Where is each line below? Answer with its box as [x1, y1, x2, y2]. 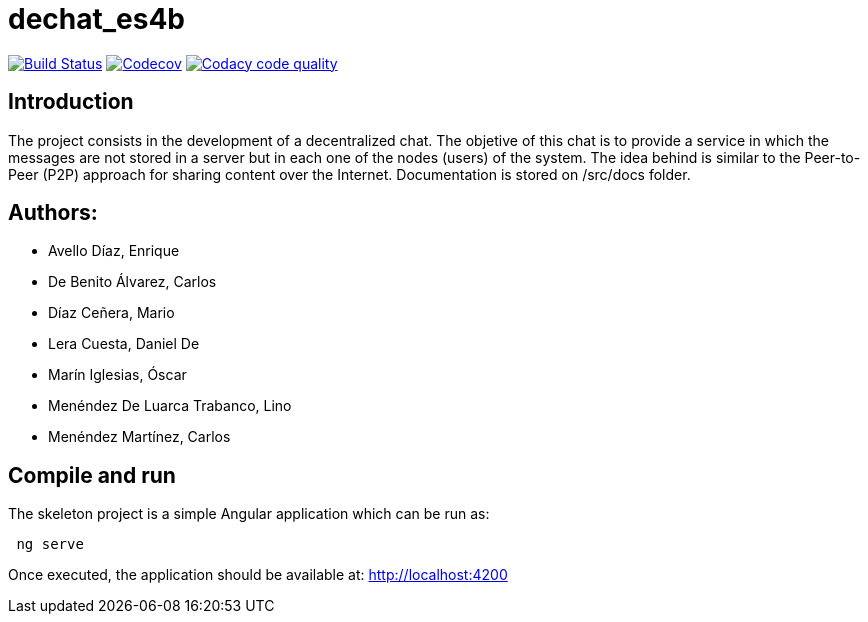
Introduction [8, 89, 134, 115]
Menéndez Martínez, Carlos [48, 428, 231, 446]
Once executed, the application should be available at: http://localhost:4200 [8, 566, 508, 584]
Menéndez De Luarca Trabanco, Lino [48, 397, 292, 415]
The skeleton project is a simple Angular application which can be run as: [8, 505, 490, 523]
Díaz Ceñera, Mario [48, 304, 175, 322]
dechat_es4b [8, 2, 186, 36]
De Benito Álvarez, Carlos [48, 273, 217, 291]
